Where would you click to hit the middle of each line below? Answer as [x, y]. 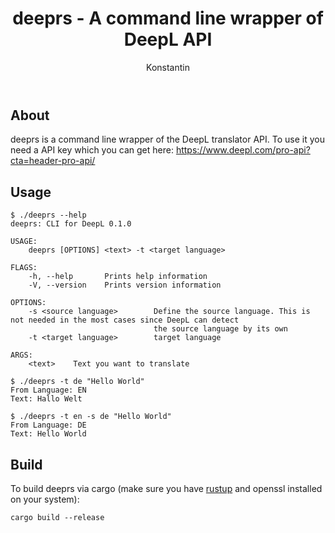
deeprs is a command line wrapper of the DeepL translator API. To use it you [167, 139]
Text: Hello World [48, 434]
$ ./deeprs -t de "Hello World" [77, 382]
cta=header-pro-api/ [53, 161]
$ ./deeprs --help [48, 215]
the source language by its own [220, 329]
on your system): [45, 499]
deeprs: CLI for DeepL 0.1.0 [71, 224]
